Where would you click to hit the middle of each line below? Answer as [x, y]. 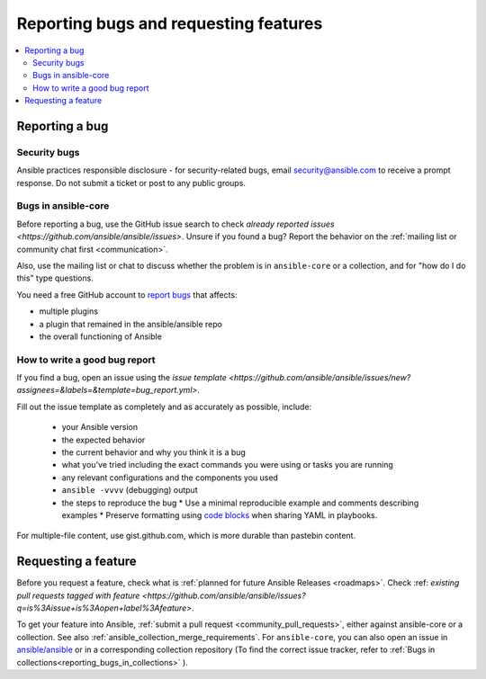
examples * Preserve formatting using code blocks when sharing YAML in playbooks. [220, 515]
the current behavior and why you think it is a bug [154, 452]
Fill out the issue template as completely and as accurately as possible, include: [164, 407]
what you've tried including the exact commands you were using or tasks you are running [227, 465]
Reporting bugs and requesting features [170, 23]
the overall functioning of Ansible [100, 336]
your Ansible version [100, 427]
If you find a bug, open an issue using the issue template [121, 378]
